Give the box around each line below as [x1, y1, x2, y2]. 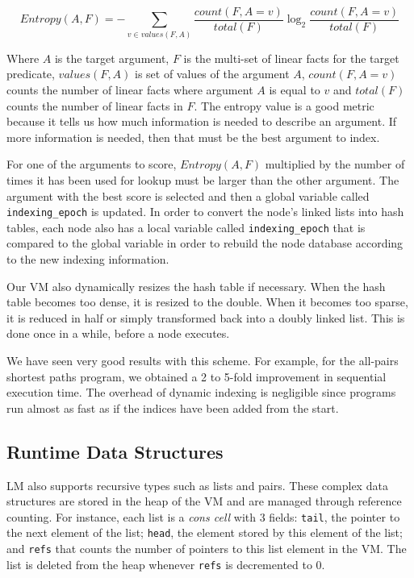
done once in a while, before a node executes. [6, 325, 230, 342]
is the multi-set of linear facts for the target [183, 49, 399, 66]
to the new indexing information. [6, 251, 169, 268]
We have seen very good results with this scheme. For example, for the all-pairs [6, 352, 399, 369]
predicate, [6, 65, 55, 82]
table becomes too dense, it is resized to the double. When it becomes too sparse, [6, 293, 408, 310]
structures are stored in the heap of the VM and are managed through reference [6, 493, 402, 509]
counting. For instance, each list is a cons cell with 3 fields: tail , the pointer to [6, 508, 400, 525]
